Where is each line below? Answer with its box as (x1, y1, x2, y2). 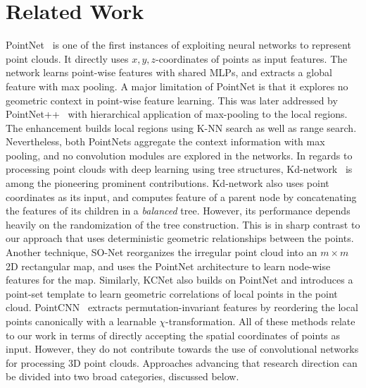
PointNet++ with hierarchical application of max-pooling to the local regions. (6, 107, 348, 121)
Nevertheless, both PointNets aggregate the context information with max (6, 134, 325, 149)
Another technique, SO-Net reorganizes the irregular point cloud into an (6, 245, 317, 260)
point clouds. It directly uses (6, 51, 129, 66)
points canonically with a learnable (6, 314, 156, 328)
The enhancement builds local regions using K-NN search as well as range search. (6, 120, 357, 135)
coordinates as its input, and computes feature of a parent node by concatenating (6, 189, 357, 204)
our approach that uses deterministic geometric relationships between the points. (6, 231, 354, 245)
